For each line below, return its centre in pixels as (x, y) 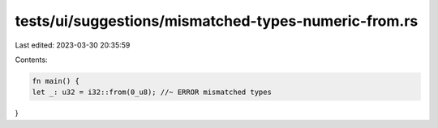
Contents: (31, 60)
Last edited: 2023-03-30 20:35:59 (73, 45)
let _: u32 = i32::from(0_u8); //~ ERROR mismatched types (152, 92)
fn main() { (56, 81)
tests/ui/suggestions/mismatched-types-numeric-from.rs (217, 21)
